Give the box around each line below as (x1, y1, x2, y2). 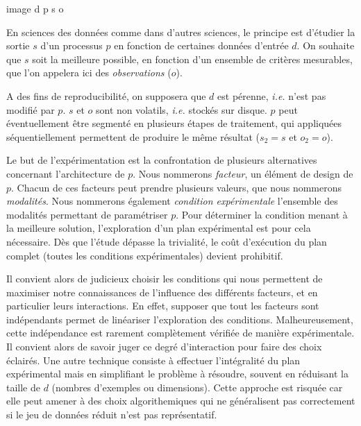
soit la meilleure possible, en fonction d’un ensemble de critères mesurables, (32, 51, 353, 66)
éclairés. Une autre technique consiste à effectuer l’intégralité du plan (6, 352, 301, 367)
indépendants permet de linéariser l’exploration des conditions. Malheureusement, (6, 312, 353, 326)
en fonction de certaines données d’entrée (114, 38, 289, 53)
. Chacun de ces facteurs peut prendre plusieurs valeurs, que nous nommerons (11, 180, 342, 194)
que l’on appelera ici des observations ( (6, 65, 171, 80)
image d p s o (6, 1, 64, 15)
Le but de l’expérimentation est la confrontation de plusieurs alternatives (6, 153, 317, 167)
